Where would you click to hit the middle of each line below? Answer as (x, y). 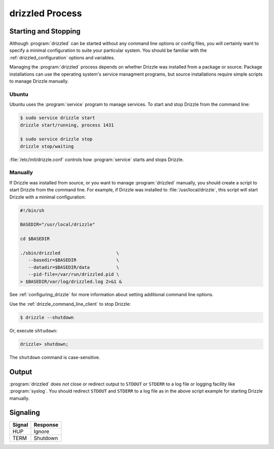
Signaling (25, 413)
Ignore (41, 432)
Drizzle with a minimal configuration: (47, 197)
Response (46, 425)
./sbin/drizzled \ (70, 253)
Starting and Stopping (45, 31)
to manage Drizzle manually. (39, 81)
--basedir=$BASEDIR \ (74, 260)
